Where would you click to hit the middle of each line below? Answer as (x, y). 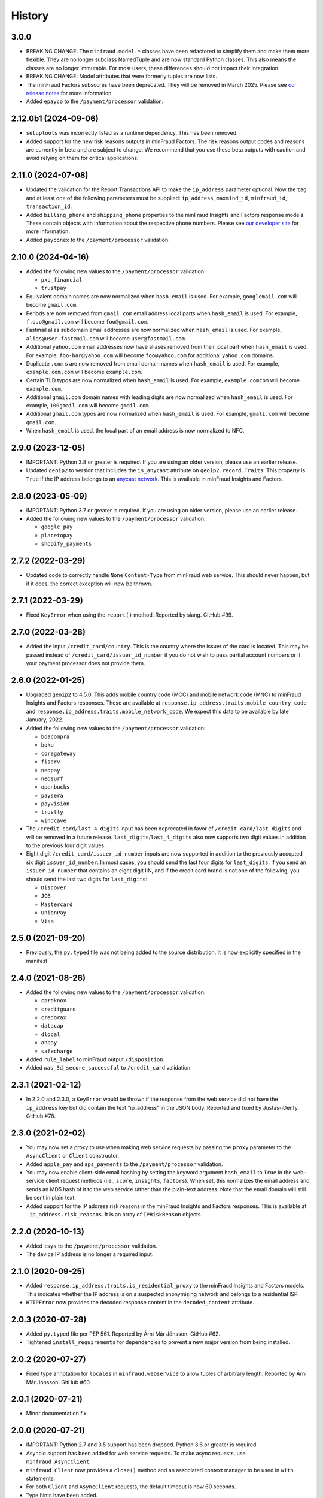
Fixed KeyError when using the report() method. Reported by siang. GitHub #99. (129, 615)
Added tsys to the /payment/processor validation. (92, 1246)
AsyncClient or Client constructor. (73, 1156)
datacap (52, 1026)
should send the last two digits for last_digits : (87, 879)
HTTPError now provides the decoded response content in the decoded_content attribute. (140, 1302)
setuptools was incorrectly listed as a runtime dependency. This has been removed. (132, 133)
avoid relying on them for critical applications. (82, 158)
